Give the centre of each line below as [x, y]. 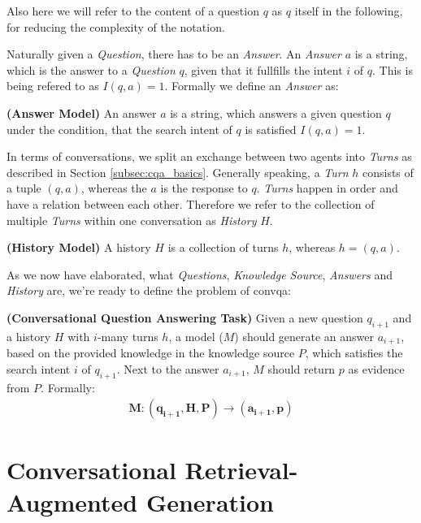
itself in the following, [349, 11]
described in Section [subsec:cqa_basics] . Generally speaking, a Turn [178, 172]
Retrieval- [241, 470]
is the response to [204, 188]
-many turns [128, 336]
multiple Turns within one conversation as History [132, 220]
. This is [393, 69]
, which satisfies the [354, 353]
